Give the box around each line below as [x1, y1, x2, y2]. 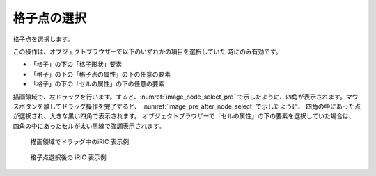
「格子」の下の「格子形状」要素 [30, 60, 122, 69]
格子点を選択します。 [13, 35, 74, 43]
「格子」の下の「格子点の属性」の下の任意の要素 [30, 70, 171, 78]
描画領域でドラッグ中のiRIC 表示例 [30, 138, 130, 146]
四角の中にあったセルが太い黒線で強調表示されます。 [13, 122, 165, 130]
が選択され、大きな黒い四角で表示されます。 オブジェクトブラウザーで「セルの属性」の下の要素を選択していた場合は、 [13, 112, 355, 120]
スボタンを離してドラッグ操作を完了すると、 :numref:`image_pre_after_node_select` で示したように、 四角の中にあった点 [13, 102, 361, 111]
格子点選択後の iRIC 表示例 [30, 153, 107, 161]
